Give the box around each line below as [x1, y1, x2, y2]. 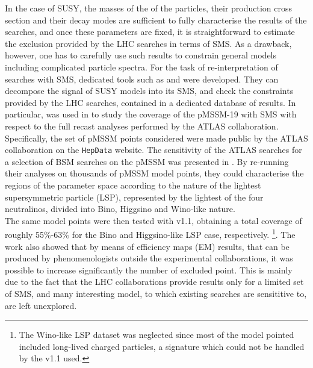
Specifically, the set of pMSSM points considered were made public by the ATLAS [5, 131, 308, 144]
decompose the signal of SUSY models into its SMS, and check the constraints [5, 84, 294, 97]
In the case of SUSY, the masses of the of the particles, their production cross [5, 2, 293, 14]
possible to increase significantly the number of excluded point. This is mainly [5, 263, 293, 276]
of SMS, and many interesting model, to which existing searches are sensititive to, [5, 287, 307, 299]
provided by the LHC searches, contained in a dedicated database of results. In [5, 96, 296, 108]
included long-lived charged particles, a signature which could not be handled [19, 340, 305, 352]
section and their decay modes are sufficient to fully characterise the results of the [5, 13, 307, 26]
